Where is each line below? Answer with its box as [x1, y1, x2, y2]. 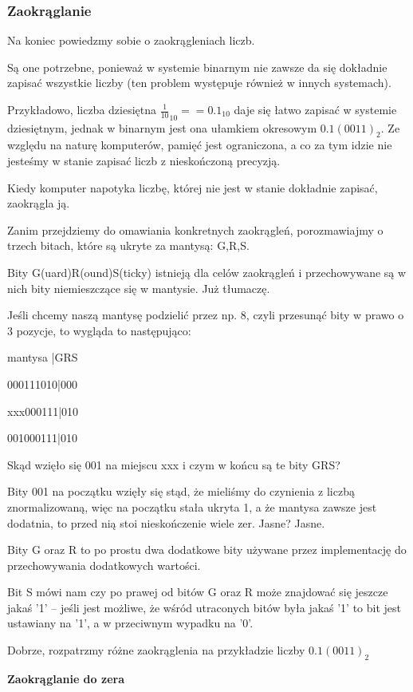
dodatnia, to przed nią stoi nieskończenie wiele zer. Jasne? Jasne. [7, 514, 325, 531]
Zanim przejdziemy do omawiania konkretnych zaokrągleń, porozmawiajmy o [7, 221, 383, 238]
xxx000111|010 [7, 402, 79, 419]
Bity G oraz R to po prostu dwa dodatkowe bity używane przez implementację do [7, 541, 407, 558]
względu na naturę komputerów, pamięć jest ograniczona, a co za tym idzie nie [7, 136, 392, 153]
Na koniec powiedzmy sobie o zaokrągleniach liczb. [7, 32, 255, 49]
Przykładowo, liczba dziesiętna [7, 101, 157, 117]
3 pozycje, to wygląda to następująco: [7, 322, 191, 338]
